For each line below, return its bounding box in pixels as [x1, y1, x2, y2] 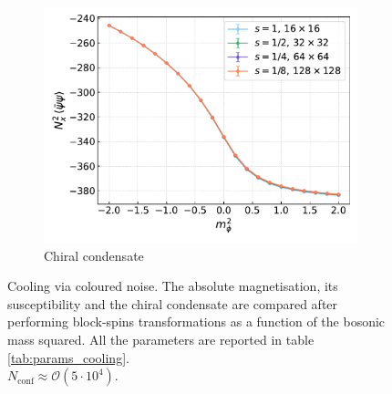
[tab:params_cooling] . [7, 347, 129, 367]
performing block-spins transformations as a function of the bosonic [7, 312, 386, 331]
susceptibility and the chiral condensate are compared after [7, 294, 338, 313]
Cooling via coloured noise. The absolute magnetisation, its [7, 276, 338, 295]
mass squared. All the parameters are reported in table [7, 329, 315, 348]
